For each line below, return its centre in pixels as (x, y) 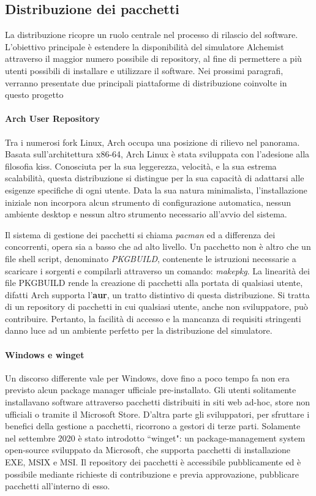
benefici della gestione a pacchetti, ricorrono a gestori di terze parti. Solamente (153, 426)
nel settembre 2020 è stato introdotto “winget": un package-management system (155, 438)
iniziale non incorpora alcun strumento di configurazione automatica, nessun (148, 202)
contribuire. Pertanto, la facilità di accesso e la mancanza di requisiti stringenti (153, 318)
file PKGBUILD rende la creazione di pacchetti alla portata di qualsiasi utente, (154, 283)
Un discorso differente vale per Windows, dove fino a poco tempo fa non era (147, 378)
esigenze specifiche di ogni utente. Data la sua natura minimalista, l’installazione (156, 190)
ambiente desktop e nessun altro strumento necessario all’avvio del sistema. (146, 214)
